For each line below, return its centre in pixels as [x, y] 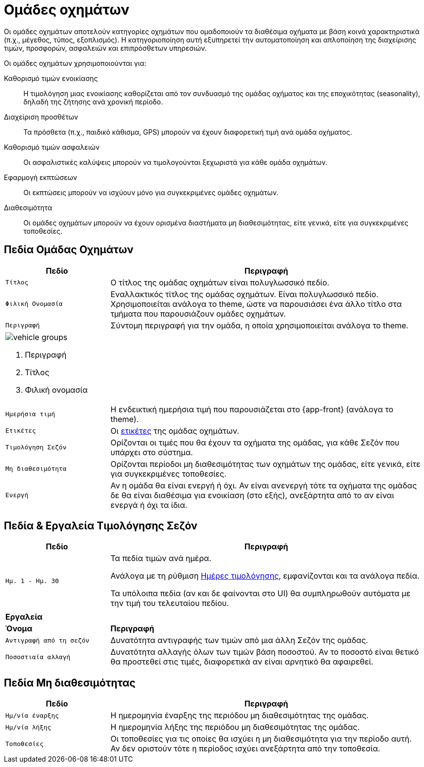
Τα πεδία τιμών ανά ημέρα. [161, 558]
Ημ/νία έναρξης [32, 715]
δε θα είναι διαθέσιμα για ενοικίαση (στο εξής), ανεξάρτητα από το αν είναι [252, 495]
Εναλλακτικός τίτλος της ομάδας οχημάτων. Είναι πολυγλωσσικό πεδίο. [244, 294]
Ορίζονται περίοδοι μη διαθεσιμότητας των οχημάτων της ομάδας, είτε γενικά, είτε [265, 464]
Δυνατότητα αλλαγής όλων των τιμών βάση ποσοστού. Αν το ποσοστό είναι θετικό [265, 652]
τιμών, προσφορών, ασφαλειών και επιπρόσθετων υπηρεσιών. [105, 48]
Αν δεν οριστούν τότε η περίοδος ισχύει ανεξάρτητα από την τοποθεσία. [245, 749]
